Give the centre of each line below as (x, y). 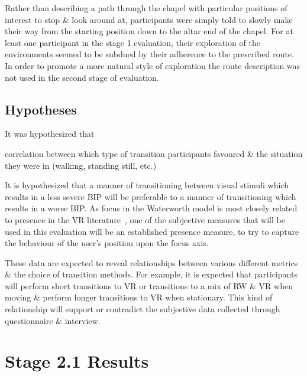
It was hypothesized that (50, 134)
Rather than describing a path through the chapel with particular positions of (146, 8)
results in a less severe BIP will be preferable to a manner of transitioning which (151, 196)
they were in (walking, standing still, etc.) (81, 165)
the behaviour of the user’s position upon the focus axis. (107, 243)
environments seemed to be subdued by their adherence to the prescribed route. (149, 54)
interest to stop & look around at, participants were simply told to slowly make (149, 19)
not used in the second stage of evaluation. (82, 77)
